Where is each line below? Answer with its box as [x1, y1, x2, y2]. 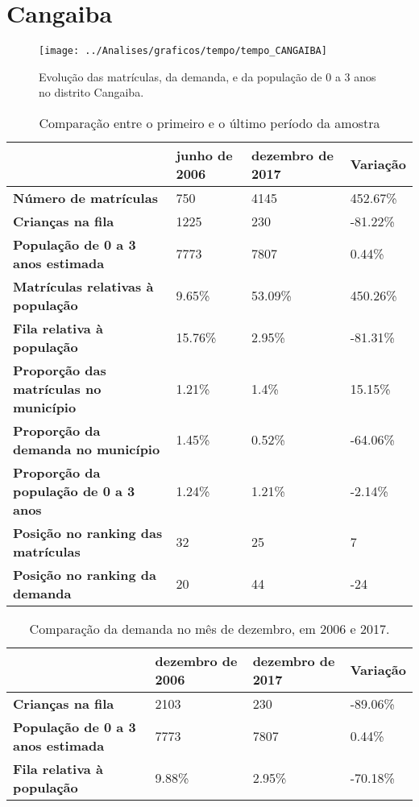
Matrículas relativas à [13, 276, 154, 296]
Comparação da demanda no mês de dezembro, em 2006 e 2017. [29, 619, 390, 638]
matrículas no [13, 379, 102, 398]
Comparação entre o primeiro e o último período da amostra [39, 113, 380, 132]
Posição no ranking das [13, 523, 163, 542]
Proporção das [13, 360, 106, 379]
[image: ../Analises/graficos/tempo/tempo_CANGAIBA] [39, 45, 327, 57]
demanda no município [13, 439, 160, 458]
